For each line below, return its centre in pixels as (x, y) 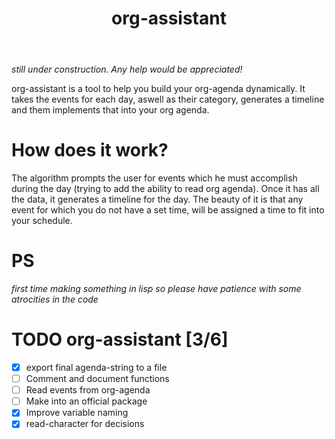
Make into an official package (86, 401)
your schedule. (42, 221)
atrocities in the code (55, 299)
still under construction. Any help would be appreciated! (127, 69)
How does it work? (90, 150)
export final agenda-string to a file (96, 367)
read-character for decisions (85, 424)
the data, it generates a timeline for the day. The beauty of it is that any (157, 199)
